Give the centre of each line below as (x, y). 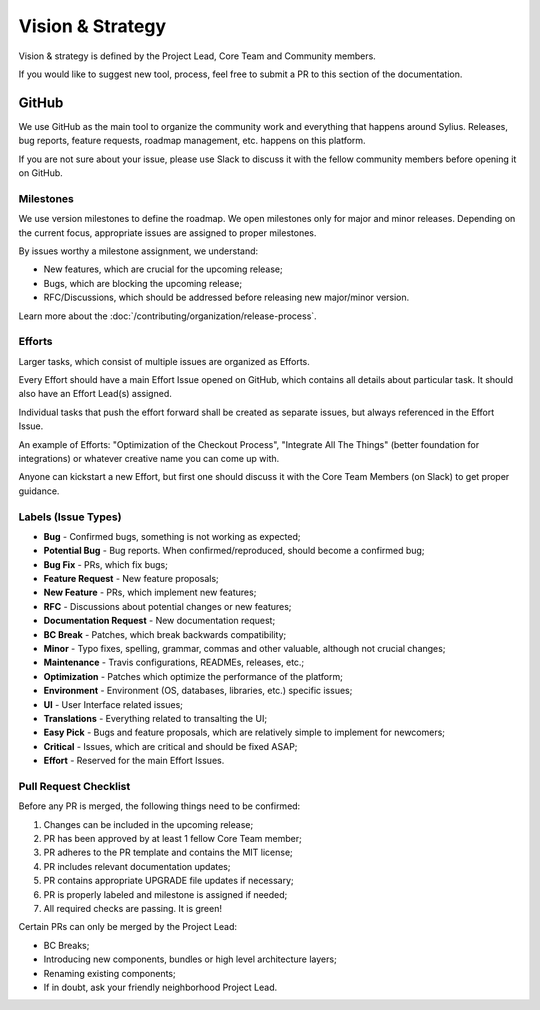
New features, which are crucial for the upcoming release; (163, 269)
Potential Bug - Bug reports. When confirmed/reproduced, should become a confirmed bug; (234, 551)
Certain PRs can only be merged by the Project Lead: (127, 927)
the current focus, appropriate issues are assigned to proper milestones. (167, 232)
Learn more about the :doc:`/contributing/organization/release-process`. (167, 316)
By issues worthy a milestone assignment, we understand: (138, 251)
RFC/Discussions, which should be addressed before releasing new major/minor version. (226, 297)
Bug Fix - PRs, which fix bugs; (106, 564)
